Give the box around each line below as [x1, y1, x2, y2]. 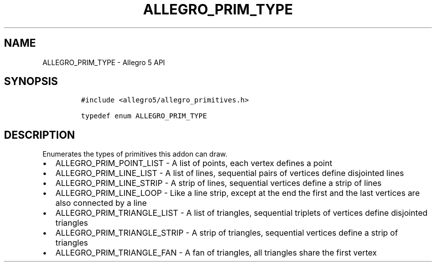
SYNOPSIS [4, 75, 58, 88]
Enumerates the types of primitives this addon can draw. [42, 150, 227, 159]
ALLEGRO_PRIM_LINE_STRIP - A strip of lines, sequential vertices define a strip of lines [55, 178, 382, 188]
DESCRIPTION [4, 128, 75, 141]
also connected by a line [55, 198, 147, 208]
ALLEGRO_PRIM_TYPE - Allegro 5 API [42, 58, 165, 67]
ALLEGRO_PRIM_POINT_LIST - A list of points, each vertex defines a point [55, 158, 332, 169]
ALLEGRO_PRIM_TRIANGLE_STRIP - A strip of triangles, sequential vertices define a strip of [55, 228, 398, 238]
